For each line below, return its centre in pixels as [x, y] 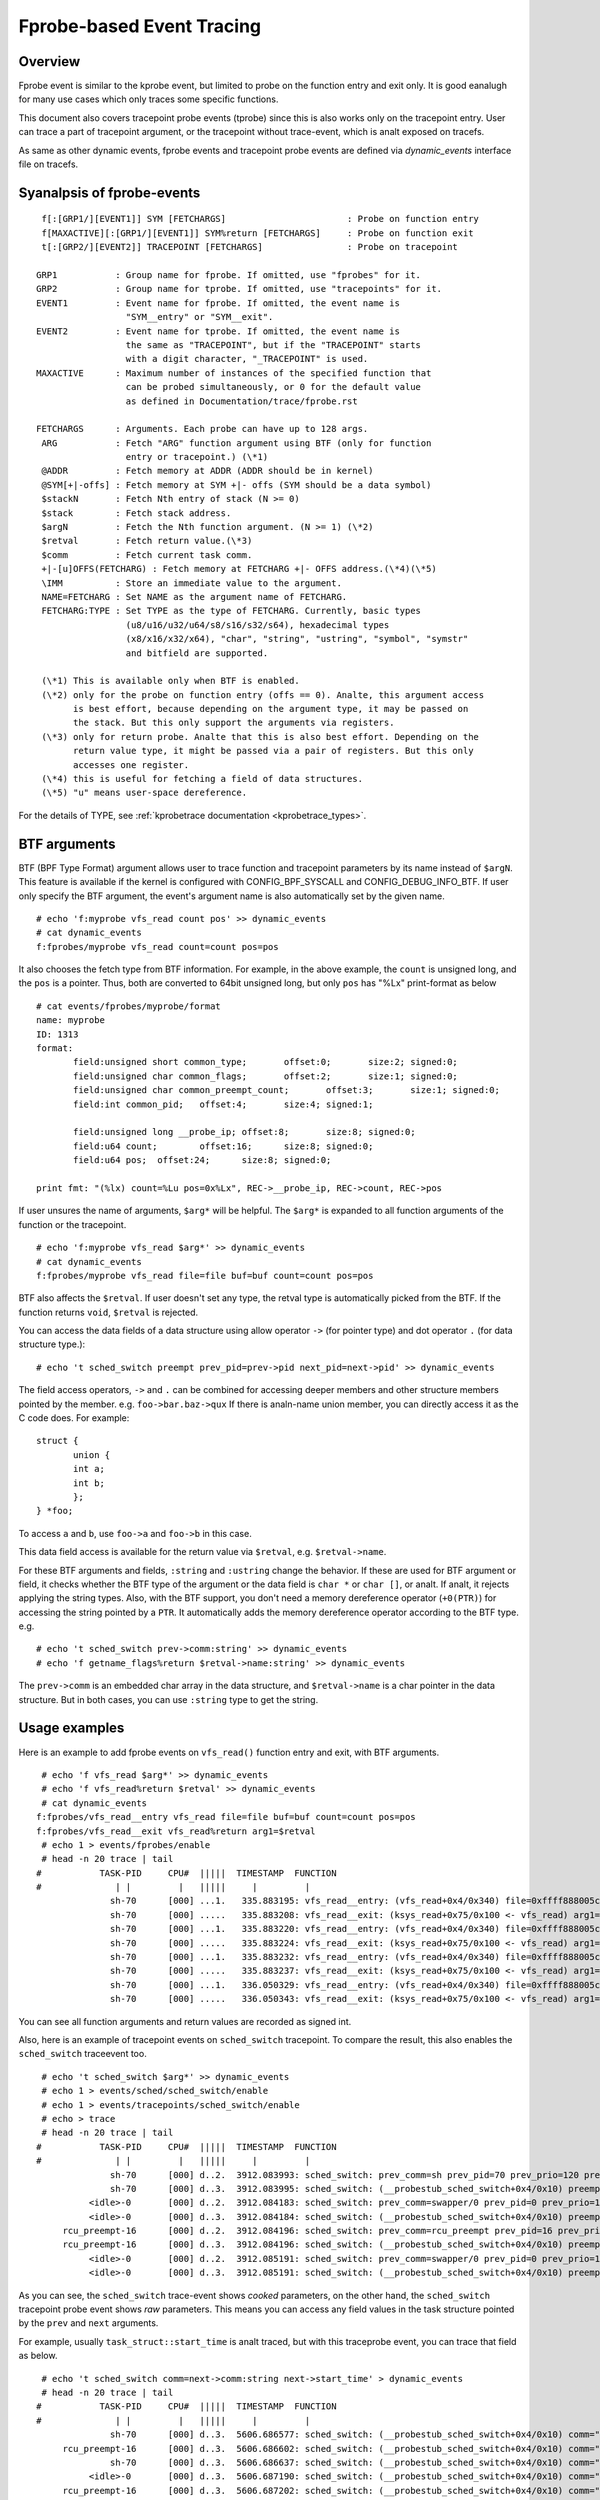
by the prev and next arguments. [88, 2323]
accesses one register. [131, 764]
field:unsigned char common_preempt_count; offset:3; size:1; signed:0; [286, 1090]
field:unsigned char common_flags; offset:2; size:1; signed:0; [266, 1076]
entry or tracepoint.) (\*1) [197, 457]
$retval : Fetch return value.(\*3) [147, 541]
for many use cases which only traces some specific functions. [148, 99]
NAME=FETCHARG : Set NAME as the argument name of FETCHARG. [194, 596]
